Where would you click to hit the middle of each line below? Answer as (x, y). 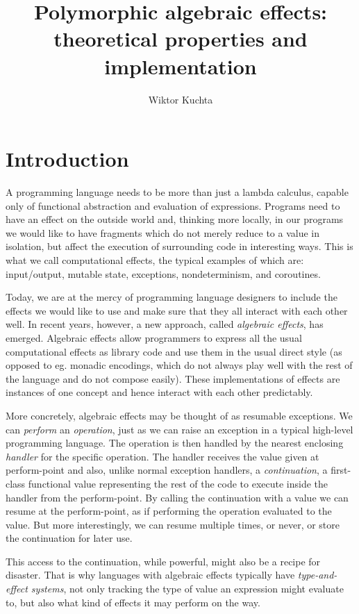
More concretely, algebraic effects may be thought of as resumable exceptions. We (179, 415)
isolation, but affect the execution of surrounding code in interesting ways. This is (179, 246)
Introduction (67, 159)
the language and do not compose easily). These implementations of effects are (173, 378)
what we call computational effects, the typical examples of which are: (155, 260)
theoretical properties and (181, 39)
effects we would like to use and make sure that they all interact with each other (177, 310)
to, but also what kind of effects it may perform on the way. (133, 602)
